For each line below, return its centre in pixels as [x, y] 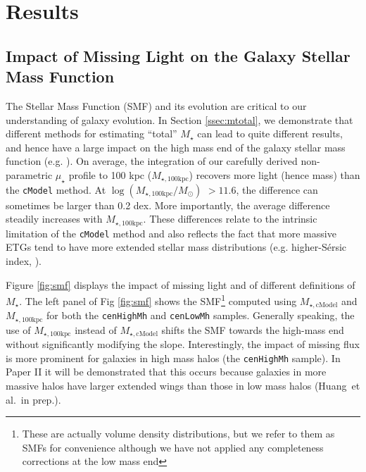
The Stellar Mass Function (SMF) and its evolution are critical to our [156, 105]
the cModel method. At [56, 189]
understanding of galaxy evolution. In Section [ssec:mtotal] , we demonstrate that [179, 119]
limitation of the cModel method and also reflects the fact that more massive [171, 233]
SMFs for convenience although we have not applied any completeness [173, 447]
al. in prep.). [33, 399]
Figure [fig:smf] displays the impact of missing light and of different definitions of [181, 284]
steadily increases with [54, 219]
